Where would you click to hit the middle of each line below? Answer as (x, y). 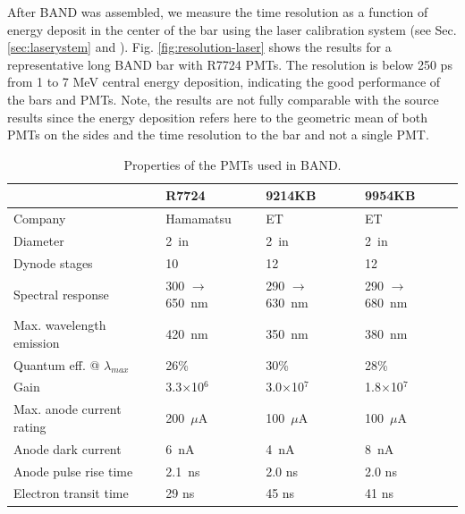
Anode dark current (68, 448)
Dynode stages (53, 262)
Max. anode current (68, 409)
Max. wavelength (60, 325)
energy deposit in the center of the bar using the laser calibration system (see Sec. (232, 29)
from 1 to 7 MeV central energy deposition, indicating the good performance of (224, 82)
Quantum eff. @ (57, 364)
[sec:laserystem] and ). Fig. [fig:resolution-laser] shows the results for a (199, 47)
